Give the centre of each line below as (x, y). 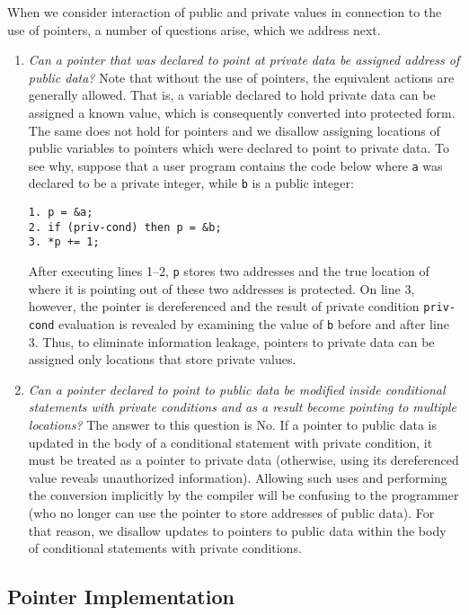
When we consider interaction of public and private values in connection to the (225, 12)
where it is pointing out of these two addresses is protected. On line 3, (221, 288)
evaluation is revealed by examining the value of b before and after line (254, 323)
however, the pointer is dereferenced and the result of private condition (224, 306)
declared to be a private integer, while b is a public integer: (191, 183)
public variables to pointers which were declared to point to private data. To (239, 148)
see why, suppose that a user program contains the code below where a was (235, 165)
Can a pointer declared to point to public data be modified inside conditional (237, 389)
